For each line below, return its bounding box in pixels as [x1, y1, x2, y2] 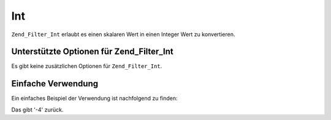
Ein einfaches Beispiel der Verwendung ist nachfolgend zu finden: [11, 95, 178, 102]
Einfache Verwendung [11, 78, 99, 89]
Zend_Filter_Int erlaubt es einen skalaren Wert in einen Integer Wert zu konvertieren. [11, 31, 235, 38]
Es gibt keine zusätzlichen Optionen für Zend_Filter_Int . [11, 62, 162, 70]
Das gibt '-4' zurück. [11, 106, 64, 113]
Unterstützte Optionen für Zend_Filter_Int [11, 47, 174, 57]
